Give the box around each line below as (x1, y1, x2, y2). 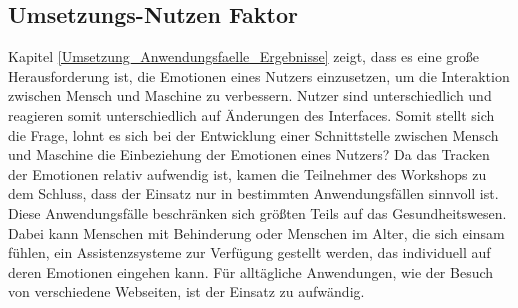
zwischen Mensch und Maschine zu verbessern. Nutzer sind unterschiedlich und (8, 85, 492, 106)
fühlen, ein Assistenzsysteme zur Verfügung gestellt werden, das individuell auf (8, 242, 491, 263)
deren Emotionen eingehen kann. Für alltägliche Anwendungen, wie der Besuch (8, 261, 494, 282)
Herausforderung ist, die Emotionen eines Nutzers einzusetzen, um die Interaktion (8, 65, 510, 86)
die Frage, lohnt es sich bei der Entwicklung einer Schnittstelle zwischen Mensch (8, 124, 499, 145)
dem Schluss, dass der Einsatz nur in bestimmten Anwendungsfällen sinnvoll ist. (8, 183, 499, 204)
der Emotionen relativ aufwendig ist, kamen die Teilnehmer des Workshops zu (8, 163, 487, 184)
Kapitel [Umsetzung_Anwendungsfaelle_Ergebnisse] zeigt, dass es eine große (8, 46, 479, 67)
